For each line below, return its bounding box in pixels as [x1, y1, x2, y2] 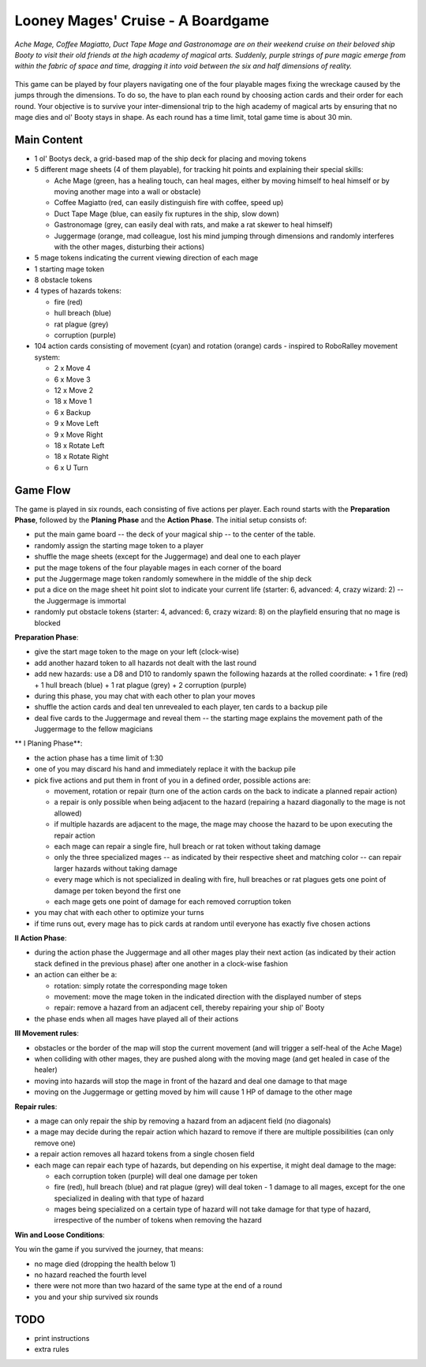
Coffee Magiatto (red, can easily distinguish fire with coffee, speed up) [54, 198, 284, 207]
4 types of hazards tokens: [34, 286, 122, 296]
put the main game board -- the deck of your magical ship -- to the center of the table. [34, 529, 316, 540]
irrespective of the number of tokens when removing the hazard [54, 1216, 262, 1225]
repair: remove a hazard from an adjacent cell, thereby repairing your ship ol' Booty [54, 1003, 325, 1013]
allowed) [54, 809, 82, 818]
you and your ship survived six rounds [34, 1292, 159, 1302]
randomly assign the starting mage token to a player [34, 540, 204, 550]
